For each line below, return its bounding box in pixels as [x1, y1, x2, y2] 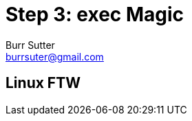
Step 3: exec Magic [6, 3, 184, 26]
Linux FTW [6, 74, 81, 92]
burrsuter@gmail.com [6, 50, 104, 63]
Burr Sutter [6, 38, 55, 51]
